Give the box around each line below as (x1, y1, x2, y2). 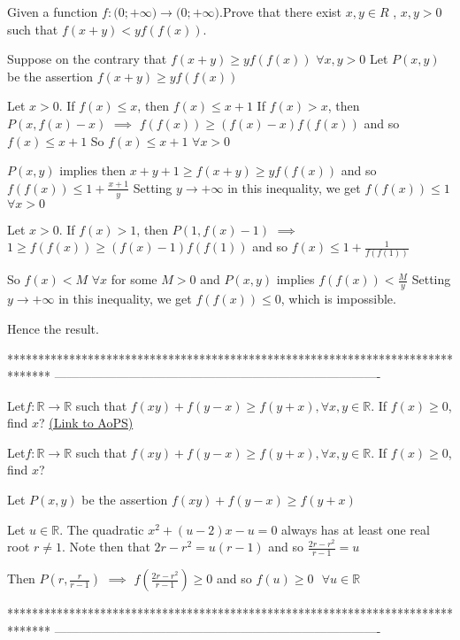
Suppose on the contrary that (7, 50, 167, 68)
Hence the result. (7, 319, 99, 337)
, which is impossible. (280, 289, 396, 308)
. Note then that (61, 537, 150, 556)
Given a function (7, 3, 98, 20)
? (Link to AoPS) (39, 413, 134, 432)
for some (111, 270, 157, 289)
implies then (59, 161, 126, 180)
